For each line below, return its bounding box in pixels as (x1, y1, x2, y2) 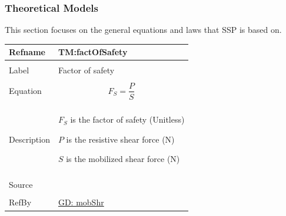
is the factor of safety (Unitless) (70, 113, 185, 126)
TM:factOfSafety (58, 46, 128, 58)
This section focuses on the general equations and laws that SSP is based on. (5, 23, 282, 36)
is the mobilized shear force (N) (66, 153, 180, 165)
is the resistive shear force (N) (66, 133, 175, 145)
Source (9, 178, 33, 191)
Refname (9, 46, 45, 58)
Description (9, 133, 50, 145)
